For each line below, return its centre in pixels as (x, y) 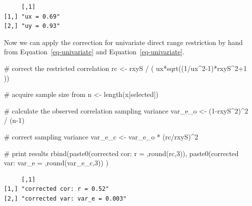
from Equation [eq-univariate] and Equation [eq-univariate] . (94, 52)
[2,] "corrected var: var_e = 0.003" (65, 198)
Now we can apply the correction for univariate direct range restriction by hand (124, 42)
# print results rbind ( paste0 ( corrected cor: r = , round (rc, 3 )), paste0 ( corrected (121, 153)
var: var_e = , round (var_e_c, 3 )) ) (56, 163)
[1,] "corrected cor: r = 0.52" (57, 189)
